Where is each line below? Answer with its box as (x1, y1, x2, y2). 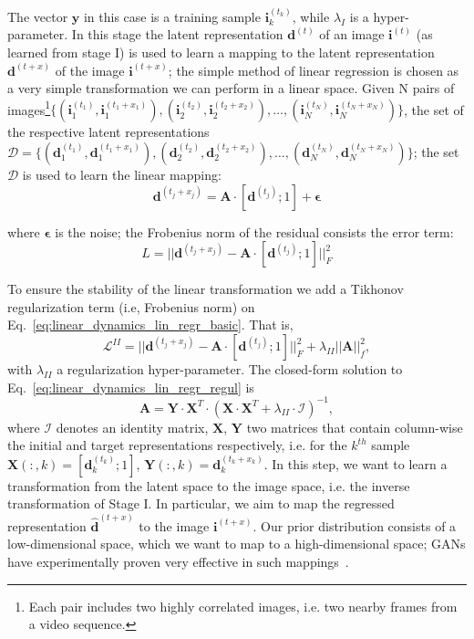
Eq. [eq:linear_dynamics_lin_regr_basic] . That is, (7, 315, 294, 334)
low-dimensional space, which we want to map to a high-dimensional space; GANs (7, 534, 466, 553)
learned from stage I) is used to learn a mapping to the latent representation (7, 43, 435, 61)
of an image (319, 25, 385, 44)
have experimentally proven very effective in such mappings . (7, 551, 349, 571)
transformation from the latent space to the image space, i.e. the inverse (7, 476, 410, 495)
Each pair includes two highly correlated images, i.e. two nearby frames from (28, 596, 458, 615)
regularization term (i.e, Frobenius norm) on (7, 297, 255, 316)
